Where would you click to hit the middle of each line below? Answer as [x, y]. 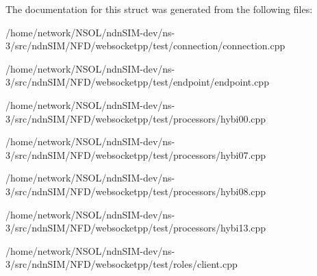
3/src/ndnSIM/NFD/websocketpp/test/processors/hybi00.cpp [136, 118]
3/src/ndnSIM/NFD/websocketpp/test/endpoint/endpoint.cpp [137, 82]
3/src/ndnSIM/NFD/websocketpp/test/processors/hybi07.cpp [136, 154]
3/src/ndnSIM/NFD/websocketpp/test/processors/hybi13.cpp [136, 228]
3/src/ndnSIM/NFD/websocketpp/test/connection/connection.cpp [145, 46]
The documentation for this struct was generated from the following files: [159, 9]
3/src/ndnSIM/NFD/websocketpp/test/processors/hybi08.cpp [136, 191]
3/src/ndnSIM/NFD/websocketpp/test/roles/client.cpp [122, 264]
